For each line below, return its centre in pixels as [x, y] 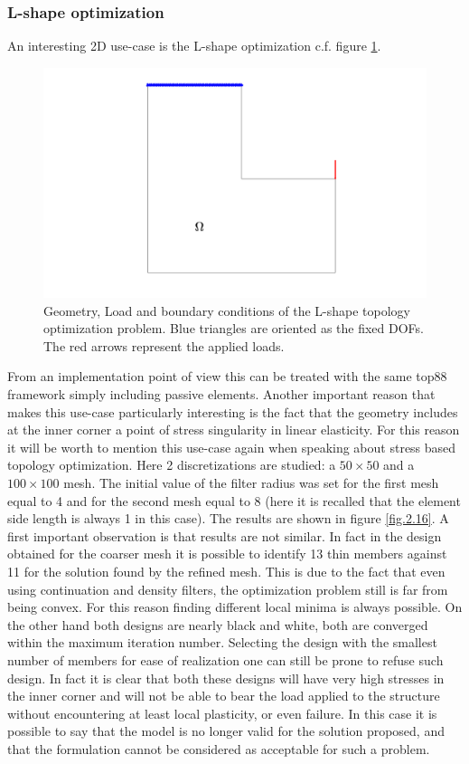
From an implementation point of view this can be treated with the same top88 [227, 376]
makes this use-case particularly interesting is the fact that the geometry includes [233, 411]
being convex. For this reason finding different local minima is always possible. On [235, 607]
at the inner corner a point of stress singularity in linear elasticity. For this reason [234, 430]
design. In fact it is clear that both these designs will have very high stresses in [226, 678]
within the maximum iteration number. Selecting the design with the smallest [222, 642]
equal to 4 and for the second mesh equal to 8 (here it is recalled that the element [234, 500]
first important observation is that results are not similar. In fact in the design [225, 535]
